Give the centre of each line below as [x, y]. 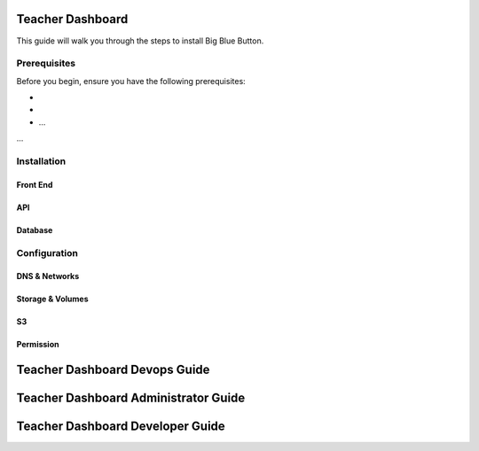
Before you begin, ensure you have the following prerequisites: [131, 81]
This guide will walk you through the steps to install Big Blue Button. [140, 41]
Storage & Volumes [52, 299]
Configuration [47, 253]
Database [35, 229]
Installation [41, 161]
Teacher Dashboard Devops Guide [113, 370]
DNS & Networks [48, 276]
